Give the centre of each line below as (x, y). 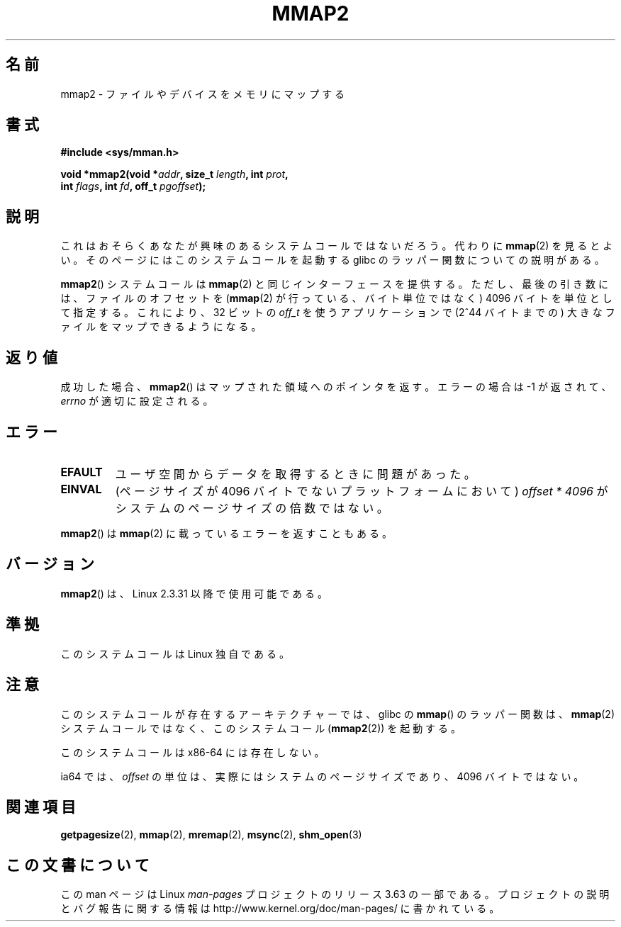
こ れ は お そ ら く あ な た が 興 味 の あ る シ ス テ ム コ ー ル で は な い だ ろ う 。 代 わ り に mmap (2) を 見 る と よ (337, 246)
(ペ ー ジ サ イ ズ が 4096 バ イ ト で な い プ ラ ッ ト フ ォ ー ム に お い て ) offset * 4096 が (362, 491)
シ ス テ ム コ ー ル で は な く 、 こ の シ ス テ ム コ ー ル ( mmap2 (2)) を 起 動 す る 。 (261, 728)
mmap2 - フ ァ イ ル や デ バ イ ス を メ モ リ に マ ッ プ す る (203, 94)
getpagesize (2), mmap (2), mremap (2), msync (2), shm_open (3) (211, 835)
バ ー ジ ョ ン (50, 564)
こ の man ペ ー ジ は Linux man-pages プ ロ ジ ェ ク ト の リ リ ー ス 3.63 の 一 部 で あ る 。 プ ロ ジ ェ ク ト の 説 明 (335, 894)
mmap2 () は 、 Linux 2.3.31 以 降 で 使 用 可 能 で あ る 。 (194, 593)
